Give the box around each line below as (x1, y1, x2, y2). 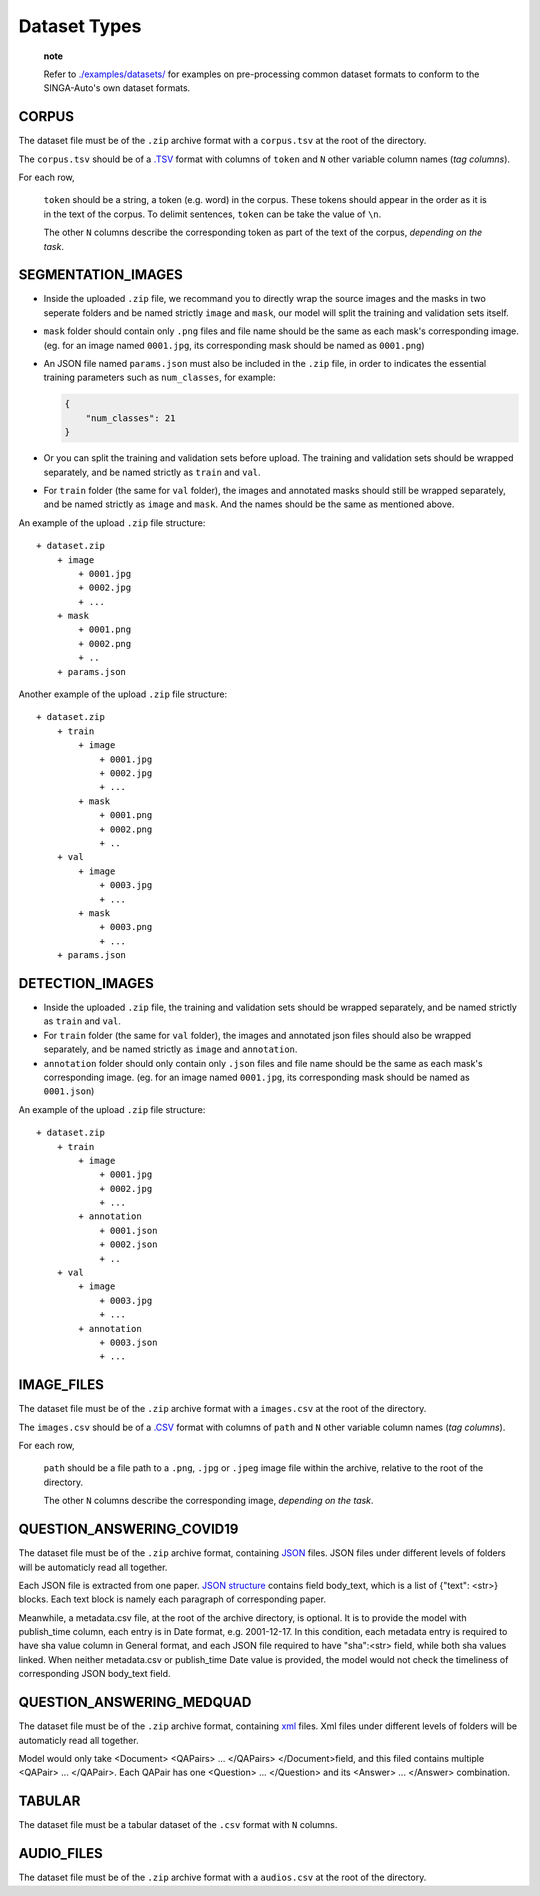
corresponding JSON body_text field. (18, 1668, 171, 1680)
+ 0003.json (99, 1336, 158, 1348)
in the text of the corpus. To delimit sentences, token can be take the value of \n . (43, 208, 382, 220)
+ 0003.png (99, 921, 153, 933)
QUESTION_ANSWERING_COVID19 (18, 1521, 239, 1538)
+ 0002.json (99, 1239, 158, 1250)
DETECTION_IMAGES (18, 975, 154, 992)
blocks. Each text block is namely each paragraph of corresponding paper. (18, 1593, 327, 1605)
